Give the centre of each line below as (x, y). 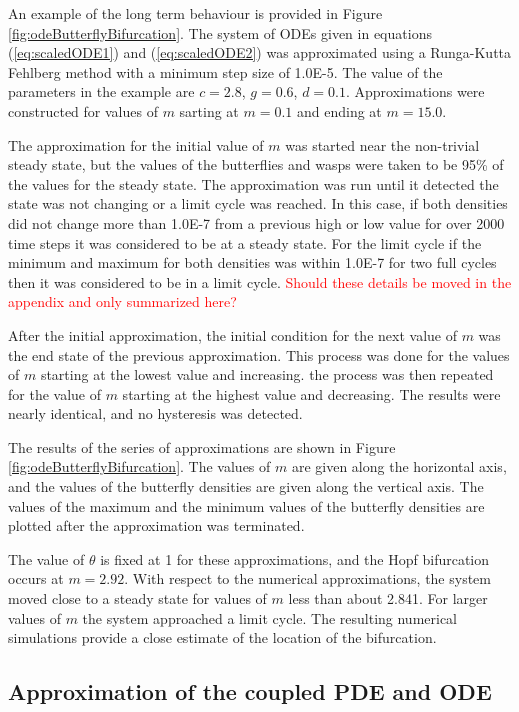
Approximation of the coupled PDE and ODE (250, 691)
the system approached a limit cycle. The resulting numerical (270, 617)
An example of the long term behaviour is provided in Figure (195, 13)
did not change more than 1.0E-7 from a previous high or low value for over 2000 (256, 222)
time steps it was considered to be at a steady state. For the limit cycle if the (245, 242)
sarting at (209, 110)
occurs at (36, 578)
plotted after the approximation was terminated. (156, 525)
